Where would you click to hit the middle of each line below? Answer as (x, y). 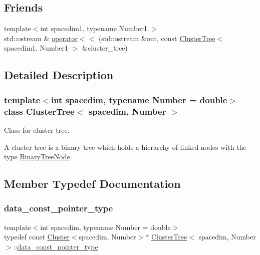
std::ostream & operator (41, 38)
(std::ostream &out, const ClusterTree (157, 38)
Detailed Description (59, 75)
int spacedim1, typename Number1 (94, 28)
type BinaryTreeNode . (38, 157)
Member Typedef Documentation (92, 184)
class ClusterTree (39, 111)
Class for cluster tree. (37, 130)
